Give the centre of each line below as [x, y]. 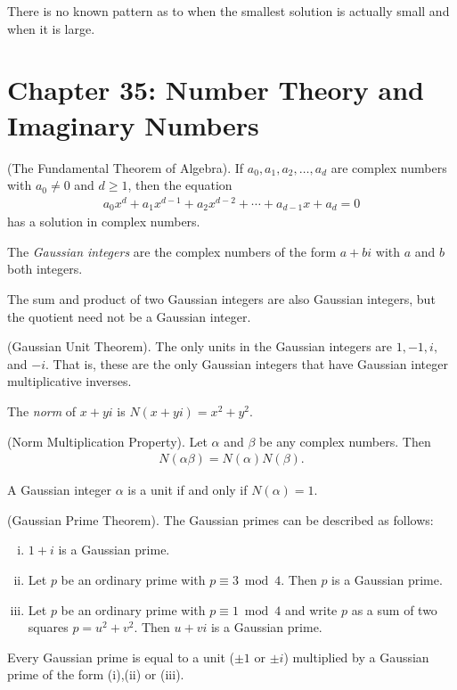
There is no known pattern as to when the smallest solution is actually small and [228, 11]
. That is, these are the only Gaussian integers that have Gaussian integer [246, 363]
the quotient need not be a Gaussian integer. [129, 316]
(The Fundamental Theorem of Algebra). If [126, 167]
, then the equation [180, 185]
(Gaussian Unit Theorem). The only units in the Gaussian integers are [200, 346]
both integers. [45, 269]
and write [311, 609]
